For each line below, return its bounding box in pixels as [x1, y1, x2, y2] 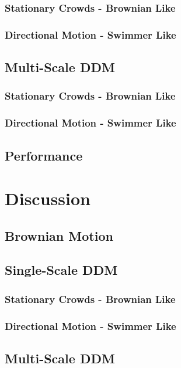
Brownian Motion [5, 226, 113, 244]
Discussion [5, 186, 90, 210]
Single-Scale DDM [5, 261, 118, 279]
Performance [5, 146, 83, 164]
